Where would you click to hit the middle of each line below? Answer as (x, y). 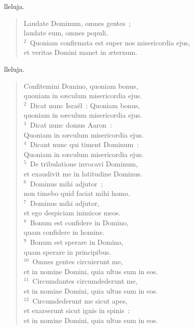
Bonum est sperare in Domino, (77, 242)
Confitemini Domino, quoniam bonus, (81, 85)
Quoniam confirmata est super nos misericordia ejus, (110, 42)
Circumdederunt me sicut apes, (80, 300)
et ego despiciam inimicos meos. (72, 213)
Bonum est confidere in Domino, (79, 222)
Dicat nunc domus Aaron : (71, 124)
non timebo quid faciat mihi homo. (77, 193)
